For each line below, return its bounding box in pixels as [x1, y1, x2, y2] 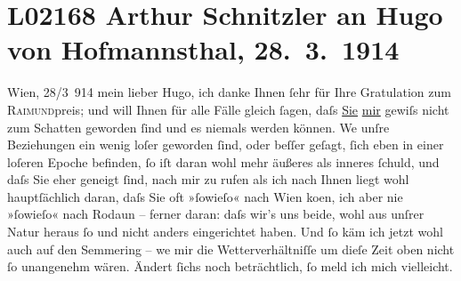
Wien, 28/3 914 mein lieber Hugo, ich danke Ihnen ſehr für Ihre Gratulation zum [7, 83, 451, 101]
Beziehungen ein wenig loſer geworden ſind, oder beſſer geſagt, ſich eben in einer [7, 135, 444, 154]
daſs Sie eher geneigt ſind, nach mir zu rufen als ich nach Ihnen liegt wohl [7, 170, 409, 189]
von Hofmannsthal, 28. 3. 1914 [7, 31, 400, 68]
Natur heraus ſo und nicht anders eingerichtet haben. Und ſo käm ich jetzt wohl [7, 222, 443, 241]
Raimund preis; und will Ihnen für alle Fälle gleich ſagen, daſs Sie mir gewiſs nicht [7, 100, 449, 118]
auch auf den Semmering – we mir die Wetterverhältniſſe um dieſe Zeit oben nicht [7, 239, 455, 258]
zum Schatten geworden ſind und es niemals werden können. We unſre [7, 117, 390, 136]
